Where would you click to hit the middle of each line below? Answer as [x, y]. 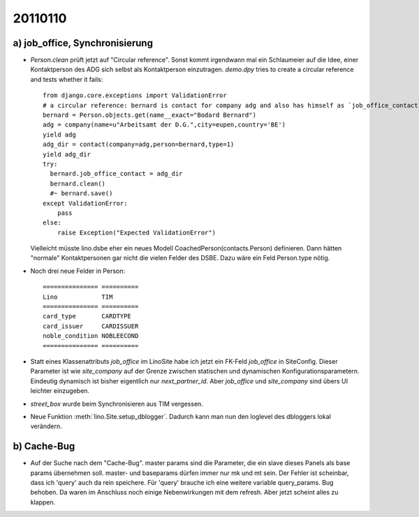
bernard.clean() [78, 183]
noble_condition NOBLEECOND [91, 336]
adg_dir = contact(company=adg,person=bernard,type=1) [139, 144]
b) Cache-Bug [44, 447]
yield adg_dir [67, 154]
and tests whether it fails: [67, 79]
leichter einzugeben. [60, 391]
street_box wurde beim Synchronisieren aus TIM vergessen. [117, 404]
